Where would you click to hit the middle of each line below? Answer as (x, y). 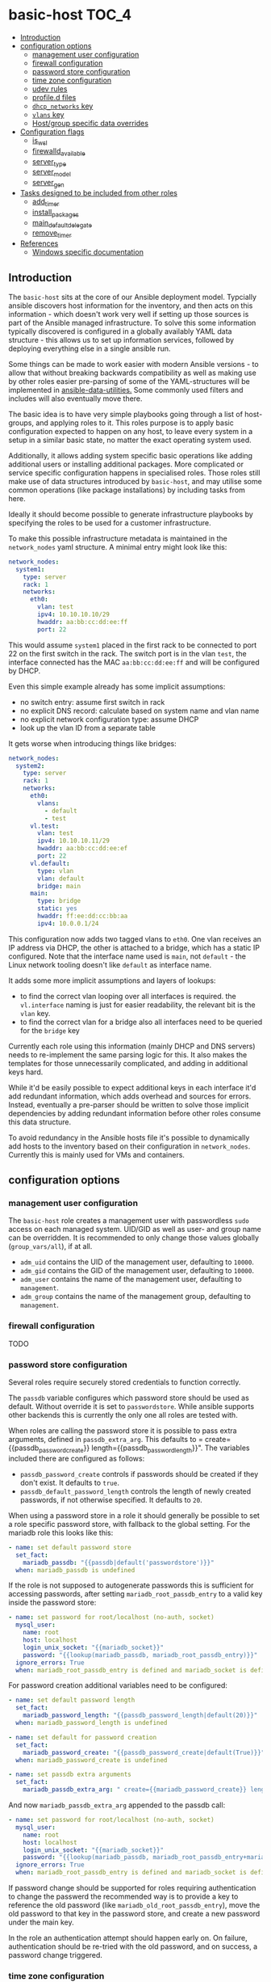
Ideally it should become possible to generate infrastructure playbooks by (131, 514)
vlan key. (35, 1013)
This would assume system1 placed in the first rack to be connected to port (133, 645)
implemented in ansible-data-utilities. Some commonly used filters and (126, 390)
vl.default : (50, 863)
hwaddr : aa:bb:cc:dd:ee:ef (83, 849)
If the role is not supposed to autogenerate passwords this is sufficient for (131, 1585)
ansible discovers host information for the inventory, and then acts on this (131, 306)
